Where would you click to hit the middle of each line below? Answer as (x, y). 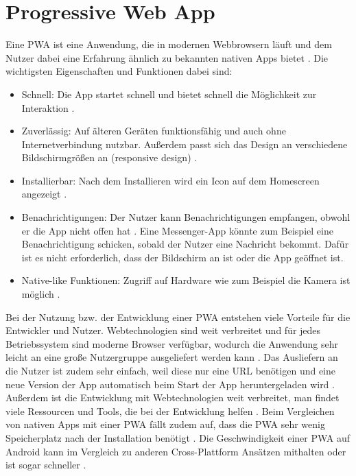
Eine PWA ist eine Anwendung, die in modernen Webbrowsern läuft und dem (169, 44)
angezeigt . (44, 194)
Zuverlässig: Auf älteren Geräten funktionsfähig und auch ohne (154, 131)
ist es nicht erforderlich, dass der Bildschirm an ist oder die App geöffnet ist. (182, 257)
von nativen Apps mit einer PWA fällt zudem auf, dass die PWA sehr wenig (165, 424)
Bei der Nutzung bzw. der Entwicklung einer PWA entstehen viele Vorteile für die (178, 317)
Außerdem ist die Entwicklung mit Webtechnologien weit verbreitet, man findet (173, 397)
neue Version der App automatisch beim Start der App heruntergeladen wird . (170, 384)
